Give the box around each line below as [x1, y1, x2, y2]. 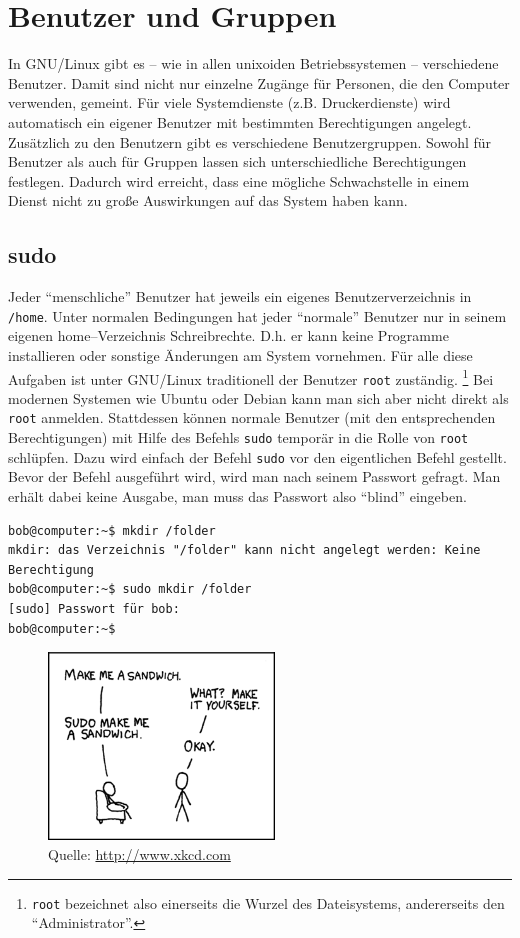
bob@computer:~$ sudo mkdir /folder [8, 582, 252, 597]
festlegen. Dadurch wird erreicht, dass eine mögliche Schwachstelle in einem [8, 170, 470, 191]
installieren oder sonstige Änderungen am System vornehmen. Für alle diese [8, 344, 473, 365]
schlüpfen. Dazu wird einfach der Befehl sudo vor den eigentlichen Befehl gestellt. [8, 446, 507, 467]
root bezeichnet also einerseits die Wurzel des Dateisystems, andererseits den [31, 892, 505, 913]
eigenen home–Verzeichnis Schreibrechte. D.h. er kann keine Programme [8, 325, 449, 346]
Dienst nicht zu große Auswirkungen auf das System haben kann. [8, 190, 408, 211]
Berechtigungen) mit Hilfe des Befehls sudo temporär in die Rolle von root [8, 427, 469, 448]
